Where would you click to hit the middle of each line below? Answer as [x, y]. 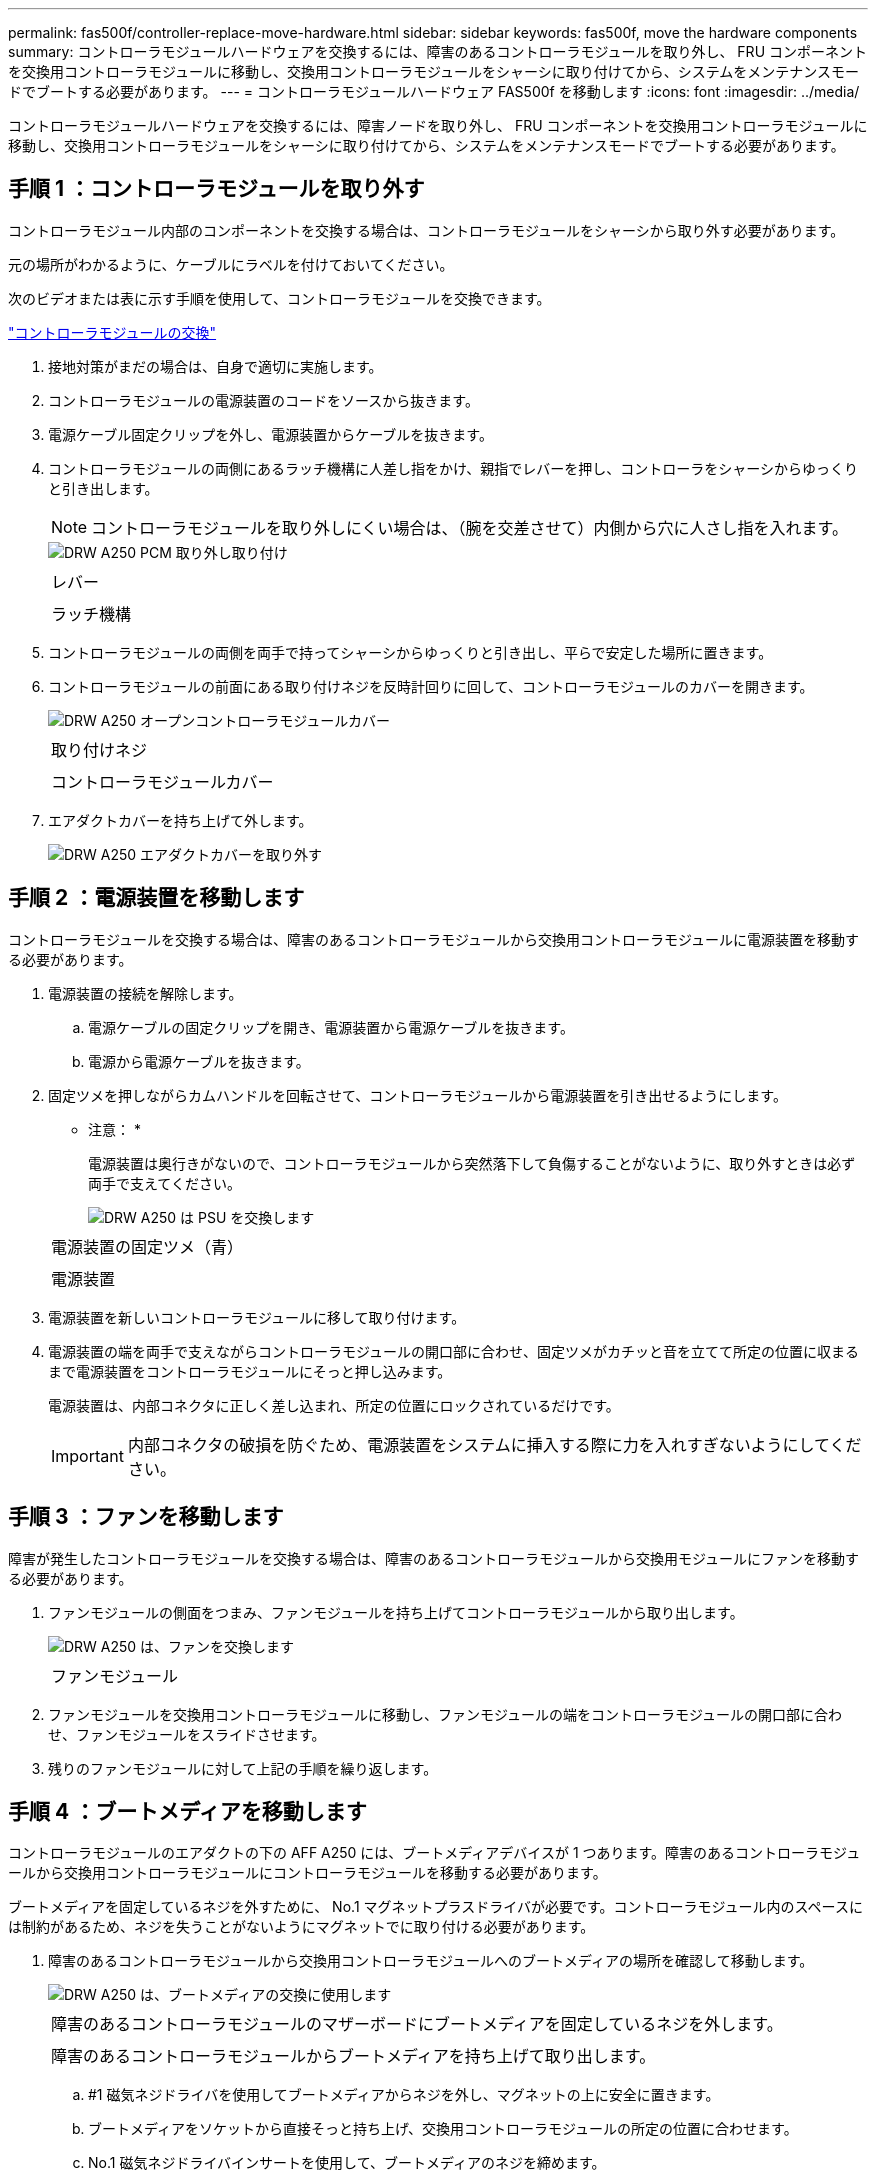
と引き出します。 [103, 488]
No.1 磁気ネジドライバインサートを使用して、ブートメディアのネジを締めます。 [347, 2163]
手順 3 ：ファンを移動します [146, 1517]
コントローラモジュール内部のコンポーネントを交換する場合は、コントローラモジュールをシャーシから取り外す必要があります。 [426, 230]
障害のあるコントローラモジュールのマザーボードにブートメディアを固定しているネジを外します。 [417, 2024]
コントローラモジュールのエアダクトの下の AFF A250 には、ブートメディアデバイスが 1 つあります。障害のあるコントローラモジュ [434, 1853]
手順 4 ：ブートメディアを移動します [187, 1811]
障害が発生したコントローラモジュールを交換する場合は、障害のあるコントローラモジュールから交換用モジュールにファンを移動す [434, 1558]
